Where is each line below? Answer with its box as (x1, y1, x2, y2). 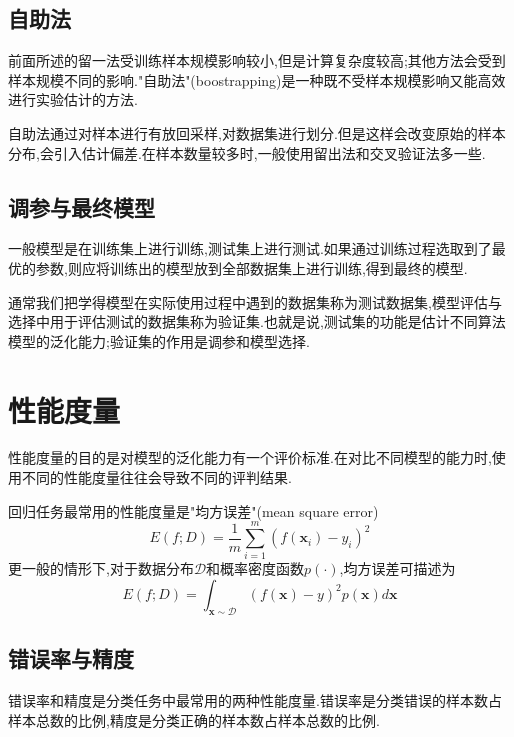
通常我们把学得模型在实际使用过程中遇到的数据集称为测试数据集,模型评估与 (8, 291, 502, 312)
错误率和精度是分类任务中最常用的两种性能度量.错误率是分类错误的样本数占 (8, 689, 502, 710)
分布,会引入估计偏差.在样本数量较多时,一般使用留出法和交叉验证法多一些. (8, 142, 486, 163)
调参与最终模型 (8, 191, 155, 222)
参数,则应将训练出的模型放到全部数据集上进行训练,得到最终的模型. (35, 257, 468, 278)
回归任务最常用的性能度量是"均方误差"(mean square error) (8, 500, 379, 521)
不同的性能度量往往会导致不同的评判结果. (21, 467, 292, 488)
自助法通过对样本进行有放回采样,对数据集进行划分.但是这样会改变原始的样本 (8, 122, 506, 143)
